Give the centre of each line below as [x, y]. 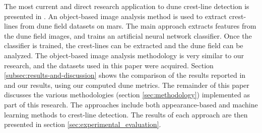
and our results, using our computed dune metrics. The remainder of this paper [127, 85]
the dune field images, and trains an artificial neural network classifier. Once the [128, 35]
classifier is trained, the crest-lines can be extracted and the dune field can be [124, 45]
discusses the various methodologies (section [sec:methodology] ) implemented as [127, 95]
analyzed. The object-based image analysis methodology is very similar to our [124, 55]
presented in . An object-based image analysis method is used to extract [115, 16]
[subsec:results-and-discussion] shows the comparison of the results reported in [125, 75]
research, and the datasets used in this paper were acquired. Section [109, 65]
